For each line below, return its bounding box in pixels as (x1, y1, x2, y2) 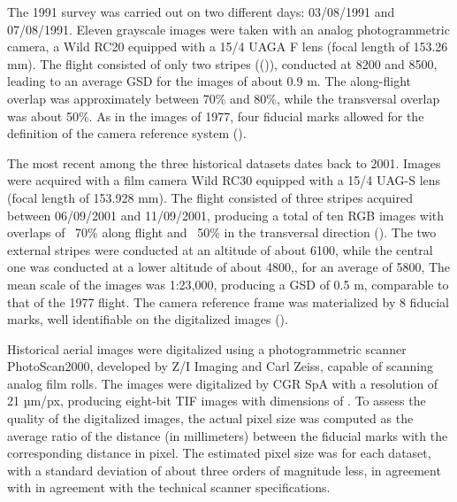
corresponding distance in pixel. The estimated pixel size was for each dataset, (7, 444, 431, 462)
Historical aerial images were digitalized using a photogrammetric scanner (7, 339, 407, 358)
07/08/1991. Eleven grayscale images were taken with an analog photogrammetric (7, 19, 450, 38)
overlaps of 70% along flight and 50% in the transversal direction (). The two (7, 223, 437, 242)
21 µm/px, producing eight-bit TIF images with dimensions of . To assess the (7, 391, 426, 410)
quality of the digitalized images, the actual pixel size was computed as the (7, 409, 414, 428)
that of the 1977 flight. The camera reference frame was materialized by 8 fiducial (7, 292, 449, 311)
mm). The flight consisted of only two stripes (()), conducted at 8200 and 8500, (7, 54, 438, 73)
